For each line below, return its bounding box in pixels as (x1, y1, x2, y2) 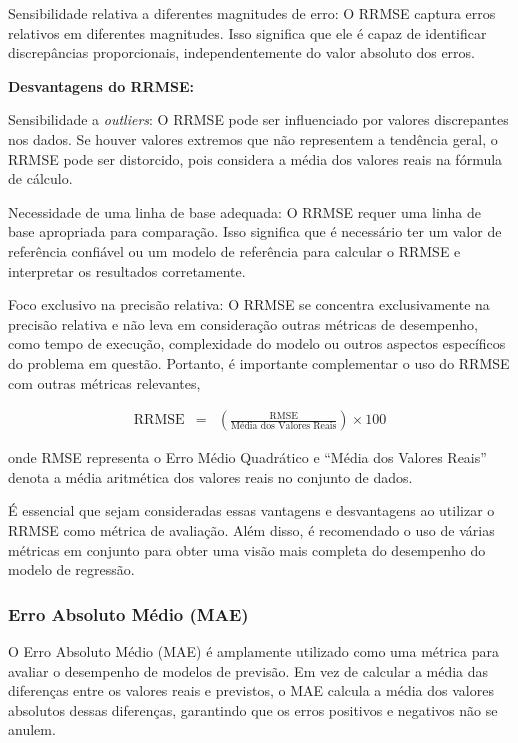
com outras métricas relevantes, (8, 372, 201, 393)
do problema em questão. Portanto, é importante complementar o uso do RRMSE (8, 352, 510, 373)
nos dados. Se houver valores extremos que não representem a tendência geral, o (8, 128, 498, 149)
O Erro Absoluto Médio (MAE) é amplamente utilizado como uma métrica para (8, 640, 500, 661)
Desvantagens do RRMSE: (8, 75, 194, 96)
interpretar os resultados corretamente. (8, 260, 246, 281)
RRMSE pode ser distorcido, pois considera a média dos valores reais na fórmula (8, 148, 503, 169)
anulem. (8, 719, 56, 740)
